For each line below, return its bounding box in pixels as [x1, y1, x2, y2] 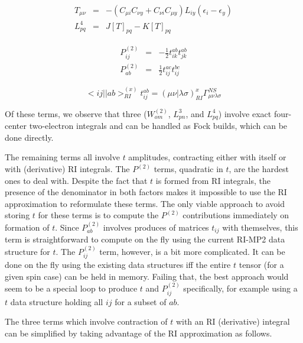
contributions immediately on [183, 209, 289, 221]
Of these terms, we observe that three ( [5, 107, 147, 119]
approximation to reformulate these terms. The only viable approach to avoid [5, 197, 285, 209]
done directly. [5, 131, 54, 143]
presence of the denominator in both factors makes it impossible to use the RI [5, 186, 287, 198]
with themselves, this [222, 221, 298, 233]
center [5, 119, 27, 132]
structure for [5, 245, 50, 257]
